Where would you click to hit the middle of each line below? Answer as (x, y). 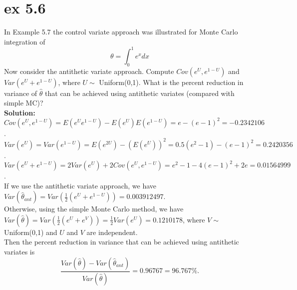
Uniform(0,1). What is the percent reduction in (171, 82)
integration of (25, 41)
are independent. (112, 232)
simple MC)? (24, 103)
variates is (19, 252)
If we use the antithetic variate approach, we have (80, 185)
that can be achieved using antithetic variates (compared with (140, 93)
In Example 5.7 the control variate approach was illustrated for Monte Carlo (121, 32)
